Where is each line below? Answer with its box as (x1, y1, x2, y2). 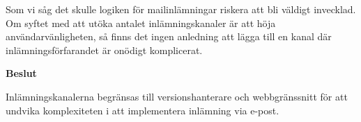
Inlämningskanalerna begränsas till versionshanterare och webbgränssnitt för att (6, 89, 348, 103)
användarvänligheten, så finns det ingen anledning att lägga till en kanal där (6, 29, 332, 44)
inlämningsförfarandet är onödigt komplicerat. (6, 42, 203, 57)
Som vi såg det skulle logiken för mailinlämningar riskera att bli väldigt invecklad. (6, 2, 356, 16)
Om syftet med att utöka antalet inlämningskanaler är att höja (6, 15, 276, 30)
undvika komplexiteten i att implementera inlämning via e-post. (6, 103, 279, 117)
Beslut (6, 66, 37, 80)
